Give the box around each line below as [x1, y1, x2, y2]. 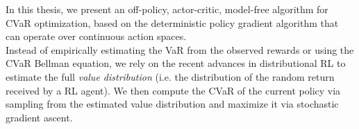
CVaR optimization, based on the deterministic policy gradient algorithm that [6, 15, 339, 30]
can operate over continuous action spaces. [6, 29, 187, 43]
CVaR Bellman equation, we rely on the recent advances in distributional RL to [6, 56, 346, 70]
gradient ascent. [6, 110, 73, 124]
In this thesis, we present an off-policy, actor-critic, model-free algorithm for [6, 2, 328, 16]
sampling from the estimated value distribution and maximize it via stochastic [6, 97, 339, 111]
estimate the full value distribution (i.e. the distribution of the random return [6, 69, 335, 83]
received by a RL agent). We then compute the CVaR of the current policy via [6, 83, 341, 97]
